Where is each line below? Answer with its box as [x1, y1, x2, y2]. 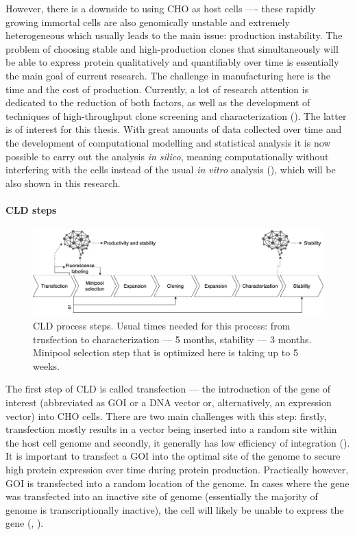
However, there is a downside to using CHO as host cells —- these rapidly [5, 1, 316, 15]
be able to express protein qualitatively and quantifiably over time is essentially [5, 55, 339, 69]
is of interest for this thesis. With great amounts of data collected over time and [5, 122, 342, 136]
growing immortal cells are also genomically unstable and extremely [5, 14, 290, 29]
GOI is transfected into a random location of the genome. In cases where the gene [5, 475, 350, 490]
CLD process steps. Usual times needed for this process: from [33, 318, 291, 332]
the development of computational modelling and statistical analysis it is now [5, 135, 331, 149]
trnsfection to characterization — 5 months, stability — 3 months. [33, 332, 312, 346]
